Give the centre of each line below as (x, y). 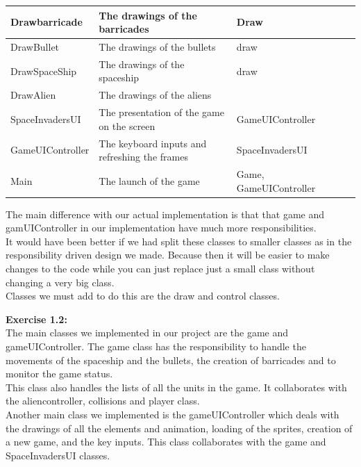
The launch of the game (149, 180)
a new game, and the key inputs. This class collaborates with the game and (166, 442)
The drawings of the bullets (157, 46)
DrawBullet (35, 46)
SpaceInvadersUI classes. (58, 455)
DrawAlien (33, 95)
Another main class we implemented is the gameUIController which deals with (173, 414)
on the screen (127, 125)
